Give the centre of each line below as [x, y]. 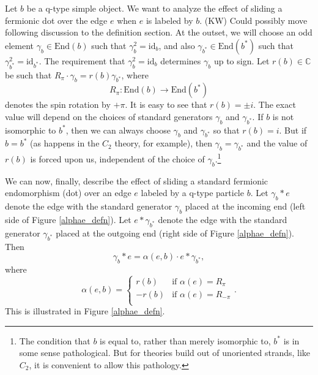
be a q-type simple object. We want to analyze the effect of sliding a [154, 8]
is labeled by [169, 20]
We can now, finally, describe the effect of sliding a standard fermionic [137, 180]
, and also [177, 45]
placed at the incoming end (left [245, 206]
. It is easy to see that [166, 104]
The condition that [55, 340]
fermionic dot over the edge [56, 20]
